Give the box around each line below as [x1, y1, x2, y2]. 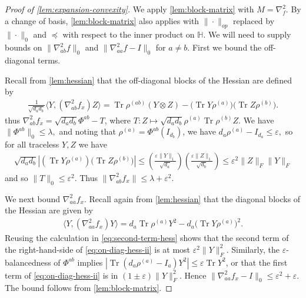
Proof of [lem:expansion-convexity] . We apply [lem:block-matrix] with [5, 3, 254, 15]
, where [104, 113, 131, 126]
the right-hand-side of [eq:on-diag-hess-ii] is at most [5, 243, 191, 255]
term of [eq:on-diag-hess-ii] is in [5, 269, 118, 281]
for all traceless [5, 138, 59, 150]
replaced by [233, 14, 275, 26]
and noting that [59, 125, 116, 138]
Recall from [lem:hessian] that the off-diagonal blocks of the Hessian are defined [5, 73, 292, 86]
